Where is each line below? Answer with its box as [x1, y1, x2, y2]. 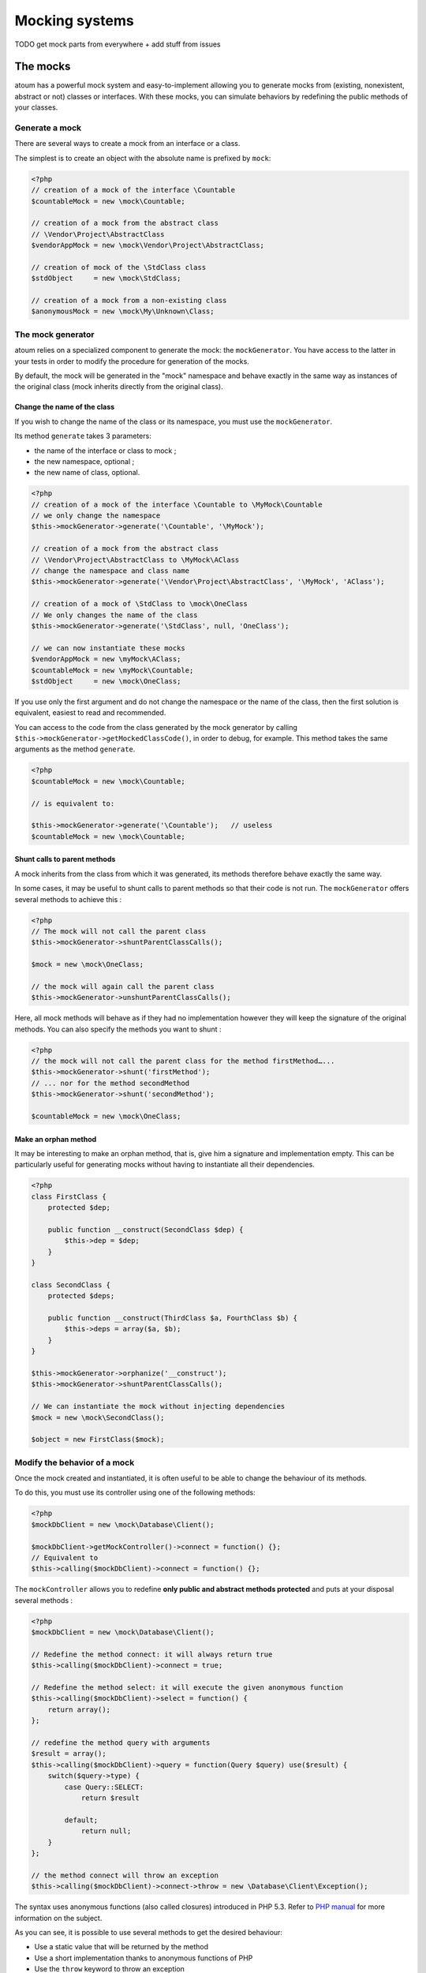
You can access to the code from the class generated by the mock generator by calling [14, 722, 297, 732]
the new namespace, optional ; [34, 456, 135, 466]
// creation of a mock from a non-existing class [31, 296, 227, 305]
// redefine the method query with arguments [31, 1739, 211, 1747]
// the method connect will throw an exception [31, 1870, 219, 1880]
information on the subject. [14, 1913, 103, 1922]
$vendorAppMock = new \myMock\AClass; [31, 655, 181, 664]
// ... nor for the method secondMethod [31, 1078, 189, 1088]
